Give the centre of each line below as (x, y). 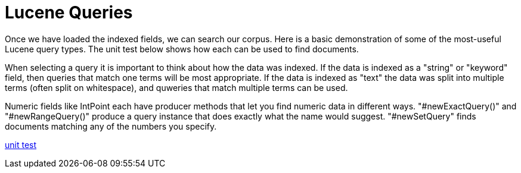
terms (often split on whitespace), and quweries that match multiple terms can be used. (176, 87)
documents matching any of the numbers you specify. (111, 126)
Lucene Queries (69, 12)
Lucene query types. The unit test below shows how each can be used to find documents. (182, 49)
